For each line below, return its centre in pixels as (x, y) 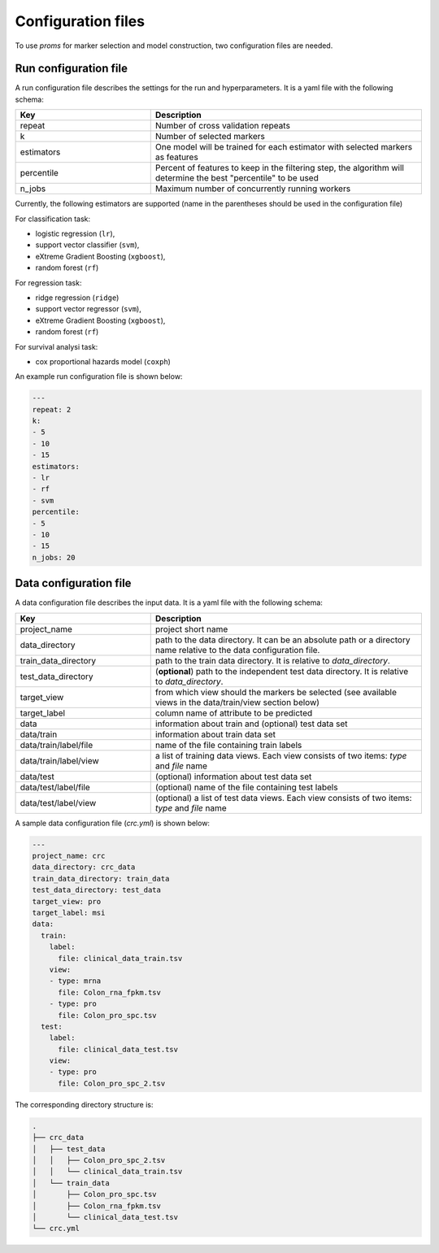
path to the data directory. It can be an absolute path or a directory (283, 640)
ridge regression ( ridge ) (77, 298)
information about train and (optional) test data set (252, 724)
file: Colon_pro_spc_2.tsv (112, 1083)
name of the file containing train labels (228, 745)
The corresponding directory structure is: (84, 1104)
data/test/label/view (58, 803)
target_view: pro (67, 901)
